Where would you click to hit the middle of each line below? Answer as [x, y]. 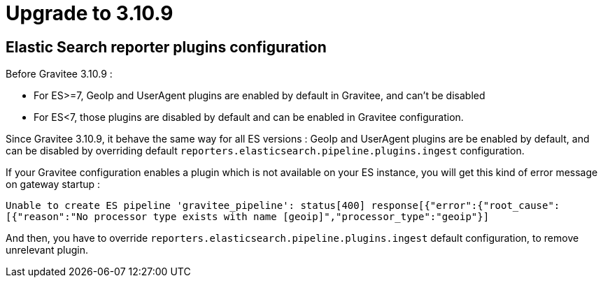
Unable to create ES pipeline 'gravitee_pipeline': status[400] [186, 206]
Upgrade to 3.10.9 [90, 13]
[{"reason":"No [47, 217]
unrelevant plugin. [47, 250]
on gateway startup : [53, 184]
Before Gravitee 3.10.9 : [59, 74]
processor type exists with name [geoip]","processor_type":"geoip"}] [292, 217]
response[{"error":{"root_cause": [466, 206]
